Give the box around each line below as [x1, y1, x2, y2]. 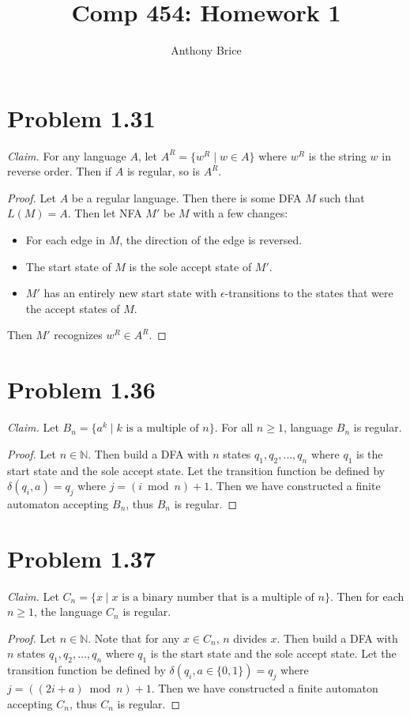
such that [319, 189, 365, 206]
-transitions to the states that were [224, 285, 393, 301]
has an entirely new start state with [43, 285, 217, 301]
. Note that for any [88, 629, 180, 646]
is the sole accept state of [129, 258, 252, 274]
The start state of [25, 258, 111, 274]
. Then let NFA [67, 205, 142, 221]
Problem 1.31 [7, 101, 156, 134]
